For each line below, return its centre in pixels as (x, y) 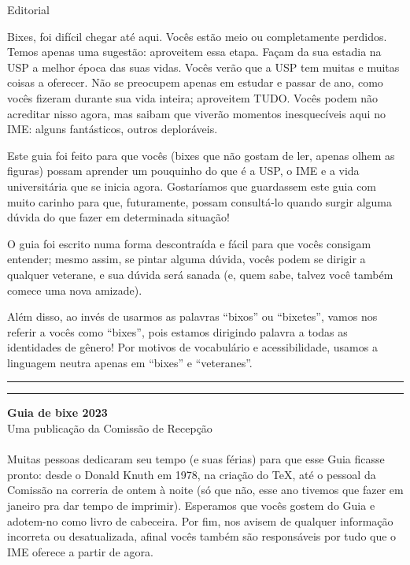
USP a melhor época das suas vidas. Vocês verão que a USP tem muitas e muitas (203, 67)
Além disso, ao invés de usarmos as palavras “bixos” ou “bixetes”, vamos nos (192, 316)
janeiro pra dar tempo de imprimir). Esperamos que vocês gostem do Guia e (191, 506)
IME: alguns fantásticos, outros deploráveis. (113, 129)
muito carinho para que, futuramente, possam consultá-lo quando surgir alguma (199, 201)
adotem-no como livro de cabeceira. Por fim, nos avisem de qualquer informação (200, 520)
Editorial (28, 9)
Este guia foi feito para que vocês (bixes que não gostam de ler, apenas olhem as (201, 155)
